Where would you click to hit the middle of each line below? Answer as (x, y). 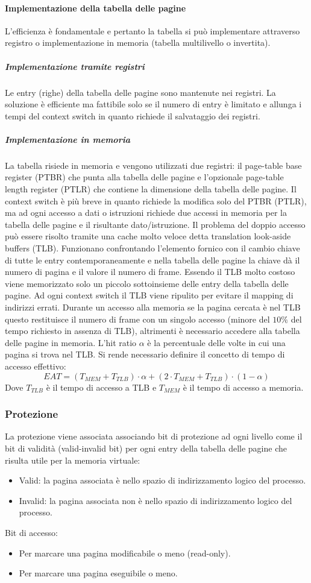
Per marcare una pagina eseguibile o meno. (98, 573)
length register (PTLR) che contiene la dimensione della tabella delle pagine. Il (151, 189)
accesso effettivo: (36, 366)
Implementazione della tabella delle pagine (96, 8)
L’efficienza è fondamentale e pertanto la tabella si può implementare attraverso (152, 30)
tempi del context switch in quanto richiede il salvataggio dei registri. (133, 115)
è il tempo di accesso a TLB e (101, 387)
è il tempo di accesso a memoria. (243, 387)
